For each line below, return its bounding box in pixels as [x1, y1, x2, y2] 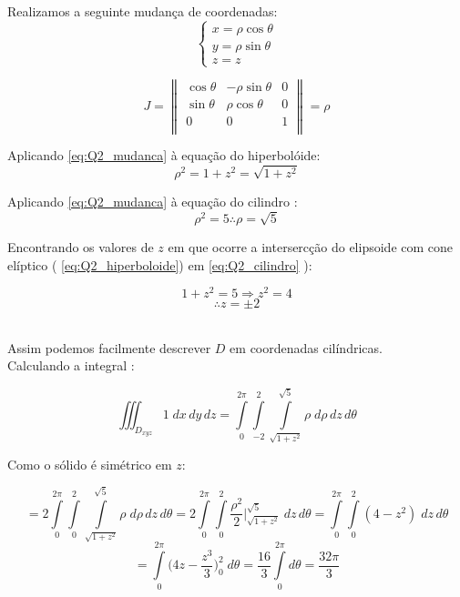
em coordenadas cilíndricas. [230, 338, 383, 357]
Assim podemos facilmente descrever [7, 338, 211, 357]
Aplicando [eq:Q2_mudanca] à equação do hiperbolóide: [7, 146, 321, 165]
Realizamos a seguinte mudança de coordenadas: [7, 2, 278, 20]
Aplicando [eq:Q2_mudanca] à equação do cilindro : [7, 192, 298, 211]
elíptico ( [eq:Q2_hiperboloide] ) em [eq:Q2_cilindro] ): [7, 255, 312, 274]
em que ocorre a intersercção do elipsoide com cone [168, 238, 454, 257]
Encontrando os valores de [7, 238, 154, 257]
